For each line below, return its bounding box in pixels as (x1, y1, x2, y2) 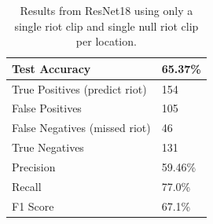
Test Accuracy (12, 60, 91, 76)
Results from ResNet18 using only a (20, 2, 193, 18)
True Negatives (12, 139, 84, 156)
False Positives (12, 100, 82, 116)
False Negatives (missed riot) (12, 119, 151, 136)
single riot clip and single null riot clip (14, 17, 199, 34)
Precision (12, 159, 56, 174)
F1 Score (12, 197, 54, 214)
